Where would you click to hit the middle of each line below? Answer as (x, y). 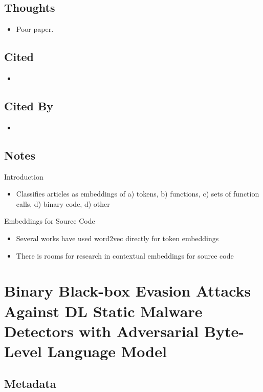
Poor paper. (35, 29)
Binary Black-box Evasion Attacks (128, 291)
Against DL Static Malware (103, 311)
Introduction (24, 176)
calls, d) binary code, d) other (63, 203)
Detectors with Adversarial (102, 331)
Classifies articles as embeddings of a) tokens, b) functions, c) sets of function (138, 194)
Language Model (107, 351)
